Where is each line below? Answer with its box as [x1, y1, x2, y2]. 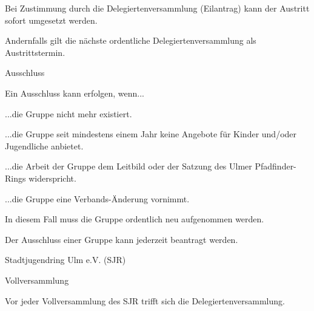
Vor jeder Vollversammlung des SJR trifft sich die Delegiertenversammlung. [5, 294, 285, 307]
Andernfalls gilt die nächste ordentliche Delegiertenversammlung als [5, 34, 256, 47]
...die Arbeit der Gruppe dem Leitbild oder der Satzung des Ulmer [5, 160, 252, 173]
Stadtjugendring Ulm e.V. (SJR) [5, 253, 126, 266]
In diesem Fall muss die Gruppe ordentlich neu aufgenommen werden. [5, 213, 264, 225]
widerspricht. [28, 171, 76, 184]
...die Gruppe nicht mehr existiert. [5, 107, 132, 120]
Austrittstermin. [5, 46, 65, 58]
